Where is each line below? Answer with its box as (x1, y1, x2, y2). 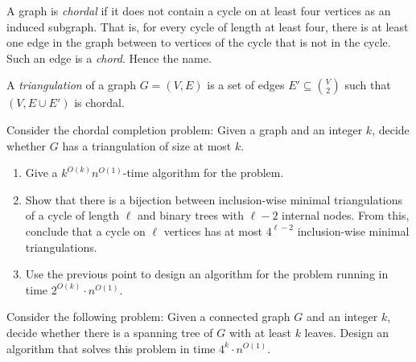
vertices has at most (163, 222, 262, 239)
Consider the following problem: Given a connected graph (6, 308, 290, 325)
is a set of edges (207, 76, 285, 93)
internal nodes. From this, (282, 207, 410, 224)
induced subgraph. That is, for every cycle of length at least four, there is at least (6, 18, 409, 35)
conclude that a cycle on (25, 222, 146, 239)
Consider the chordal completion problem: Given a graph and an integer (6, 121, 363, 138)
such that (344, 76, 391, 93)
